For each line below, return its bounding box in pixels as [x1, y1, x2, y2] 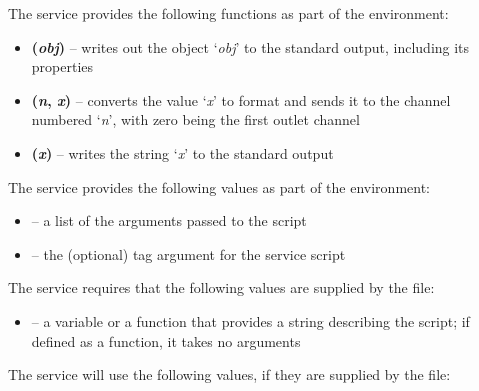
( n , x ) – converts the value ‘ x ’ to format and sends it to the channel [31, 89, 451, 110]
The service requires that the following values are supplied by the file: [8, 277, 435, 298]
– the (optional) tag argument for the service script [31, 243, 346, 264]
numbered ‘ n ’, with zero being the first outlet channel [31, 109, 360, 130]
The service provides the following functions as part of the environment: [8, 3, 449, 23]
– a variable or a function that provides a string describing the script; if [31, 310, 470, 331]
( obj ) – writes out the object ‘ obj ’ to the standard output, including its [31, 36, 470, 57]
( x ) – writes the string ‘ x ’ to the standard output [31, 142, 334, 163]
